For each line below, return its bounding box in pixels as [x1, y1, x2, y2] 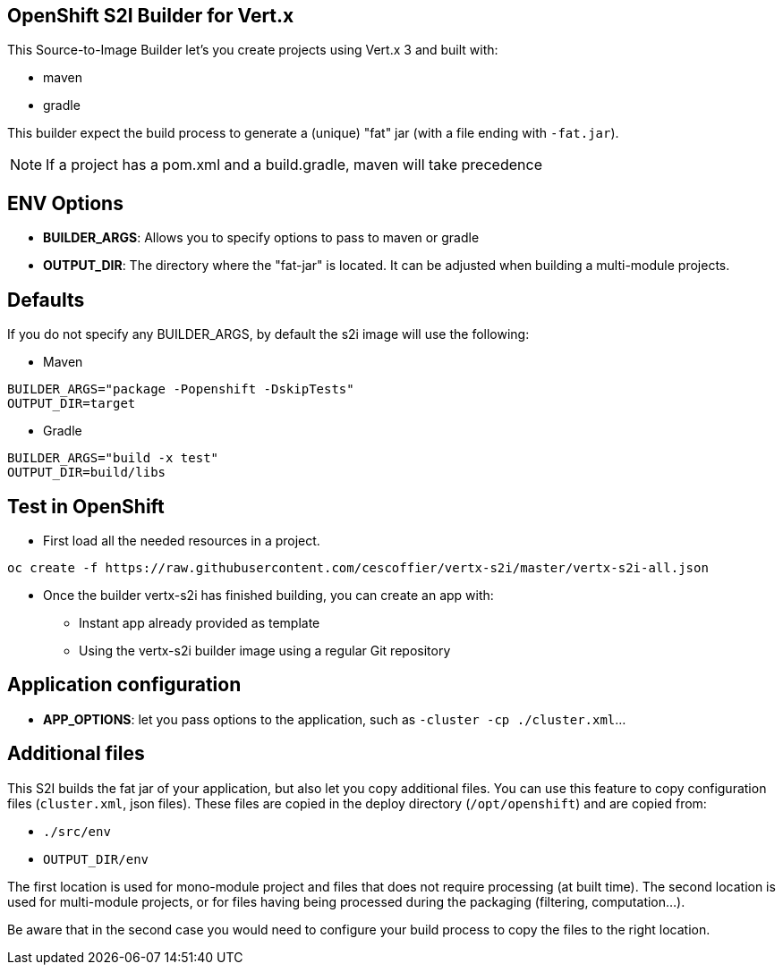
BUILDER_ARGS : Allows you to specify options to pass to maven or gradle [43, 230, 480, 246]
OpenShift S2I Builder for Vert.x [7, 4, 294, 27]
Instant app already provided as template [79, 614, 320, 630]
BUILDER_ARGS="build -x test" [7, 451, 219, 466]
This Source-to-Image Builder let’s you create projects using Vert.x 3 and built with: [7, 42, 498, 58]
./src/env [43, 824, 111, 839]
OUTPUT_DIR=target [7, 396, 136, 411]
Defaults [7, 288, 85, 311]
